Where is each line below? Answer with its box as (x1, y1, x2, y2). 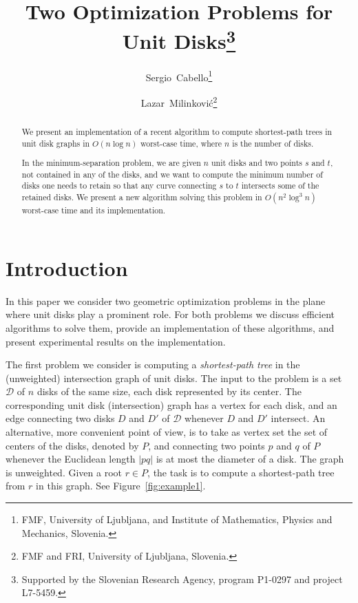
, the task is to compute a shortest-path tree (147, 465, 335, 479)
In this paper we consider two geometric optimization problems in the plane (6, 293, 326, 308)
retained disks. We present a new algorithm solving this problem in (21, 191, 262, 203)
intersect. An (271, 411, 326, 425)
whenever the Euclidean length (6, 452, 136, 466)
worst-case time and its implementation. (21, 204, 166, 216)
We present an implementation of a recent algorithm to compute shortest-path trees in (21, 125, 333, 137)
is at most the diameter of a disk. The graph (156, 452, 344, 466)
